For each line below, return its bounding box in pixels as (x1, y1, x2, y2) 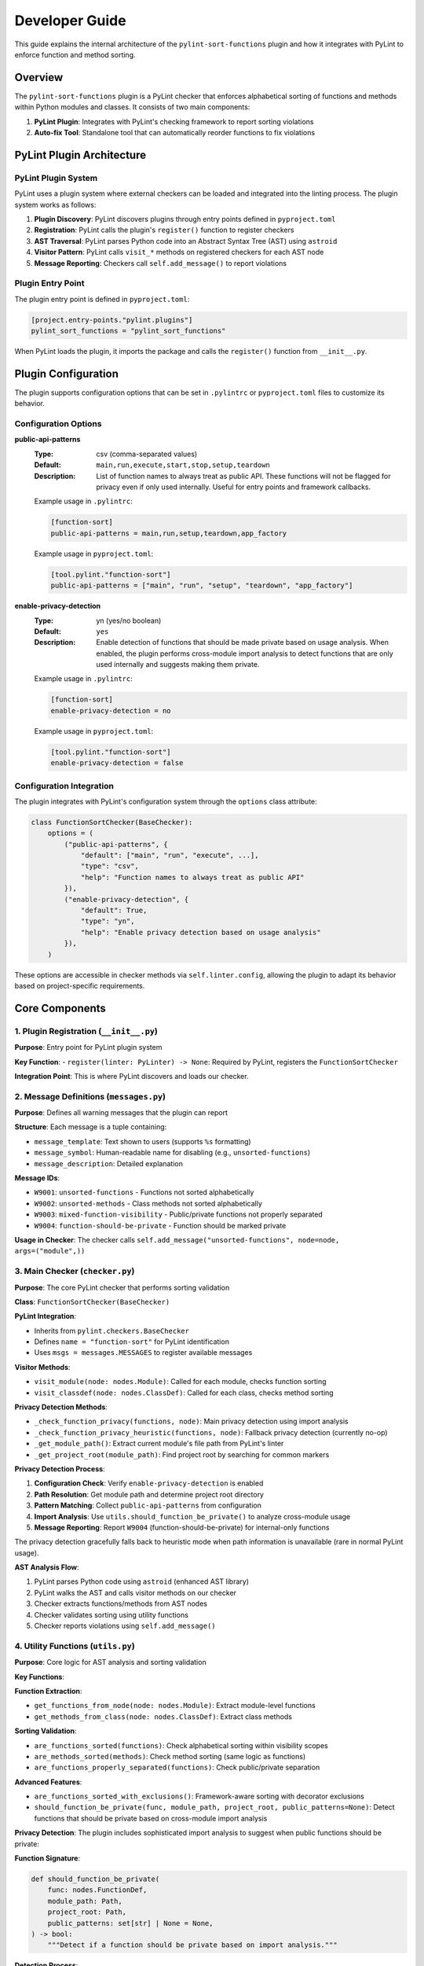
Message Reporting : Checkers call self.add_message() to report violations (34, 258, 287, 267)
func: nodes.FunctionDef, (47, 1886, 148, 1894)
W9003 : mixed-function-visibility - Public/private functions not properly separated (34, 1209, 323, 1219)
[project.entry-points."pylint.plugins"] (31, 315, 193, 324)
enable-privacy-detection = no (50, 706, 172, 715)
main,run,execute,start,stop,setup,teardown (96, 461, 271, 469)
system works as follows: (14, 200, 97, 209)
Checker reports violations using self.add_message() (34, 1621, 216, 1631)
